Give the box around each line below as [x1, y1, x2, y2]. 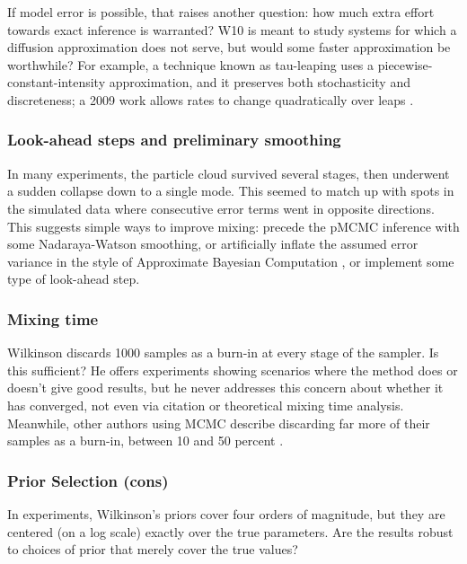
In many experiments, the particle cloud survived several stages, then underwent [7, 163, 450, 182]
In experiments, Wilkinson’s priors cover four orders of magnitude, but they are [7, 504, 445, 523]
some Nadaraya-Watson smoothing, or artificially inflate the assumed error [7, 234, 419, 253]
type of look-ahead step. [7, 269, 140, 288]
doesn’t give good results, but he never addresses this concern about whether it [7, 378, 444, 397]
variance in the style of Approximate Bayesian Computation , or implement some [7, 251, 454, 270]
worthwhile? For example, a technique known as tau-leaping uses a [7, 55, 374, 74]
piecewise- [377, 55, 433, 74]
